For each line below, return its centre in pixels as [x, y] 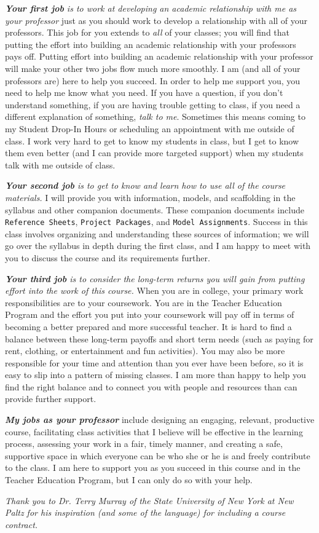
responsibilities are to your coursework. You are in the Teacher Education [144, 302]
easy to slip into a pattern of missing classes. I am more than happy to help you [156, 375]
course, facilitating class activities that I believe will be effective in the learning [154, 431]
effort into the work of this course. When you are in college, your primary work [154, 290]
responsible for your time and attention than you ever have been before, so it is [154, 362]
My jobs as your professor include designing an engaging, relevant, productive [160, 420]
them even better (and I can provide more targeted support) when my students [154, 153]
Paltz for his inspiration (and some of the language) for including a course [145, 512]
